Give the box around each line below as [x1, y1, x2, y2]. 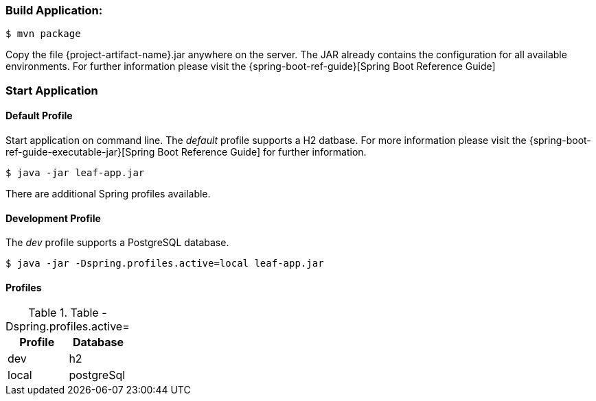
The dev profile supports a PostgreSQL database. [5, 236, 229, 249]
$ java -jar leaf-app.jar [5, 167, 145, 178]
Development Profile [5, 212, 101, 224]
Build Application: [5, 3, 103, 17]
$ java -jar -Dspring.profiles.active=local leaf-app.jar [5, 258, 324, 269]
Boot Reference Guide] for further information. [157, 145, 367, 158]
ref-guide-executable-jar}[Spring [5, 145, 155, 158]
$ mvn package [5, 28, 81, 40]
